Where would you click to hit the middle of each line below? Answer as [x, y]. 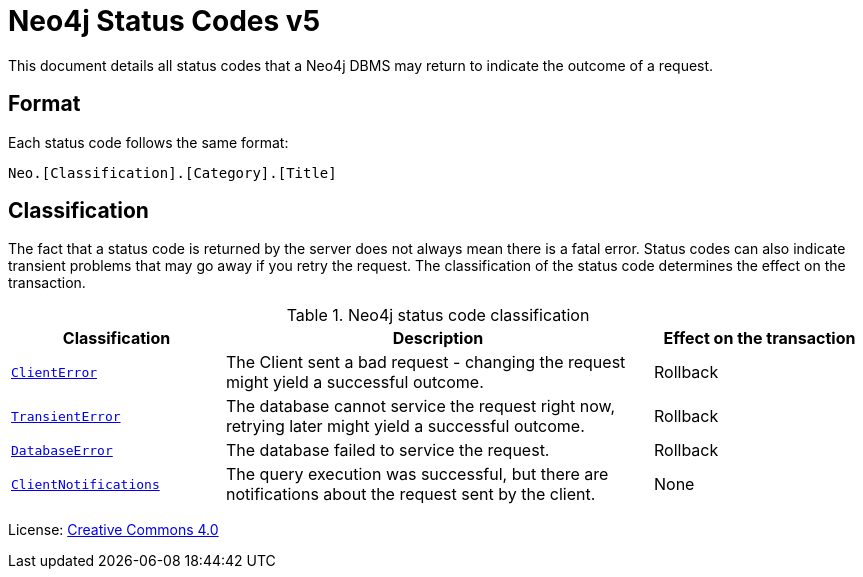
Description [438, 338]
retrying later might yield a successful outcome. [405, 426]
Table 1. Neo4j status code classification [438, 315]
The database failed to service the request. [388, 450]
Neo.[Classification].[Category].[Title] [172, 172]
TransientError [66, 416]
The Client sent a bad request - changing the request [426, 362]
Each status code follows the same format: [148, 142]
